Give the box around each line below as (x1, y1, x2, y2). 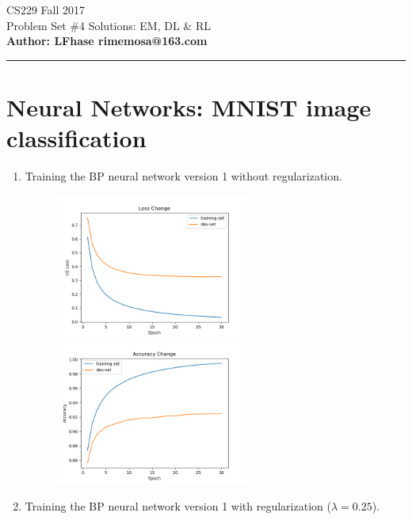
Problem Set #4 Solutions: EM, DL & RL (6, 17, 211, 33)
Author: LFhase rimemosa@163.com (6, 32, 208, 49)
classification (6, 122, 147, 154)
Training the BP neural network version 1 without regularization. (25, 168, 342, 184)
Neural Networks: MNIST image (6, 90, 372, 123)
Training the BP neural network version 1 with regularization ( (25, 497, 331, 514)
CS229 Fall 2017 (6, 2, 85, 17)
